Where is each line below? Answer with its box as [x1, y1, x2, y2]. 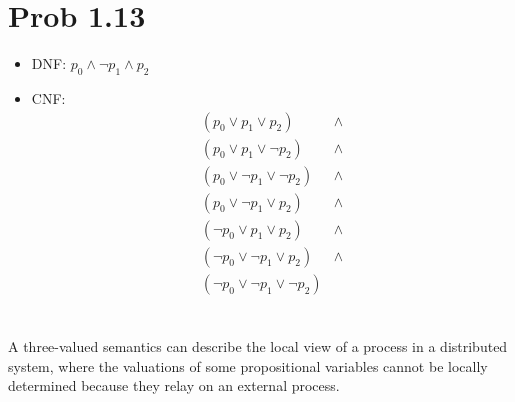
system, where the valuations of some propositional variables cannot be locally [8, 355, 488, 376]
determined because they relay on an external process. [8, 375, 340, 396]
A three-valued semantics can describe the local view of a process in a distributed [8, 335, 508, 356]
